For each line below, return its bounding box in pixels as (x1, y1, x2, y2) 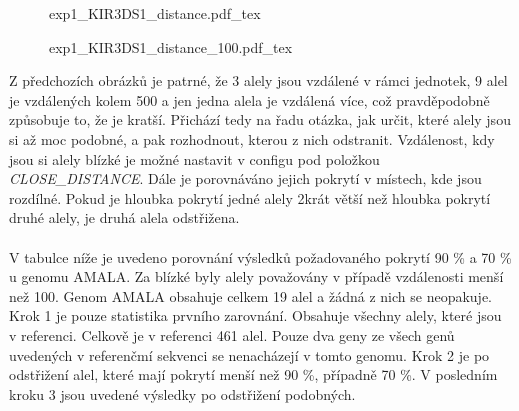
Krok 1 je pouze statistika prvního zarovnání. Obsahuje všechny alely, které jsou (9, 305, 502, 326)
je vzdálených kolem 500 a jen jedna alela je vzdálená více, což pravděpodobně (9, 89, 490, 110)
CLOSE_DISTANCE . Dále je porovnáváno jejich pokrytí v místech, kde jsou (9, 168, 482, 189)
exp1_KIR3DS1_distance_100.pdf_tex (49, 36, 293, 57)
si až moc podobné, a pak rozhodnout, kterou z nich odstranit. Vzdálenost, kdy (9, 128, 495, 149)
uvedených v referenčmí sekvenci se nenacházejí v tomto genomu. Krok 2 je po (9, 344, 490, 365)
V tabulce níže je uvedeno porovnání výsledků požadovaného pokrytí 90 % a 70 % (9, 246, 512, 267)
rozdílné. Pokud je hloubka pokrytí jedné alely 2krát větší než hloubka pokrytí (9, 187, 491, 208)
